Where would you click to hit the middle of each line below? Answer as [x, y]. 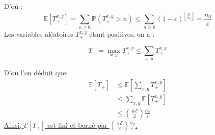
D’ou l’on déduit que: [36, 73]
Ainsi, [13, 124]
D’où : [13, 6]
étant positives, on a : [122, 34]
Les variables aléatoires [39, 34]
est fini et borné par [77, 124]
